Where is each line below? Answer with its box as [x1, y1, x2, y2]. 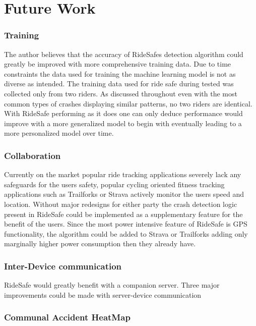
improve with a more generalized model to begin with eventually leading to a [4, 118, 242, 128]
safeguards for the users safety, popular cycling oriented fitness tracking [4, 179, 225, 189]
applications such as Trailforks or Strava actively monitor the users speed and [4, 189, 244, 199]
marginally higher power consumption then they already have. [4, 238, 196, 249]
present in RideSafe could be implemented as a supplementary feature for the [4, 208, 243, 219]
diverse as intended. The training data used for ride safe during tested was [4, 78, 234, 89]
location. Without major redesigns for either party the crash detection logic [4, 198, 237, 209]
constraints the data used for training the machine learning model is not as [4, 68, 236, 79]
